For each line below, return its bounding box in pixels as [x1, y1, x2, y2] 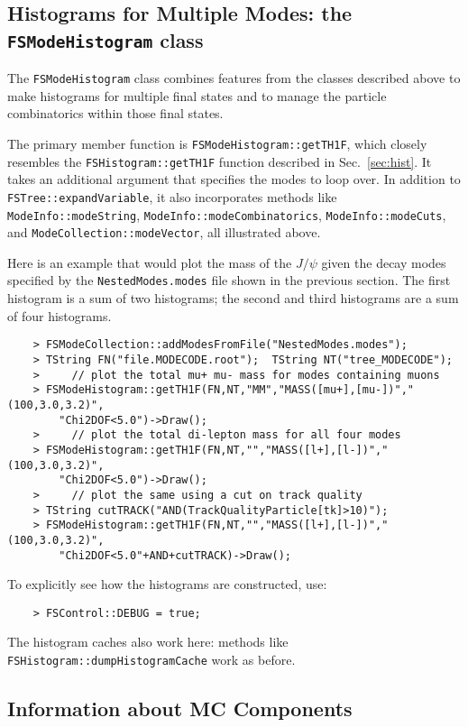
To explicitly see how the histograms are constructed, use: [7, 575, 327, 594]
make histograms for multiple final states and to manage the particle [7, 86, 387, 105]
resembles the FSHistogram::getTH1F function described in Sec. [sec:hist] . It [7, 152, 432, 170]
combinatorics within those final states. [7, 104, 224, 123]
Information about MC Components [7, 695, 353, 722]
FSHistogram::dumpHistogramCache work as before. [7, 650, 296, 669]
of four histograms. [7, 306, 112, 325]
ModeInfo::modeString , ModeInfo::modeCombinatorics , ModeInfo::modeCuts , [7, 205, 446, 224]
